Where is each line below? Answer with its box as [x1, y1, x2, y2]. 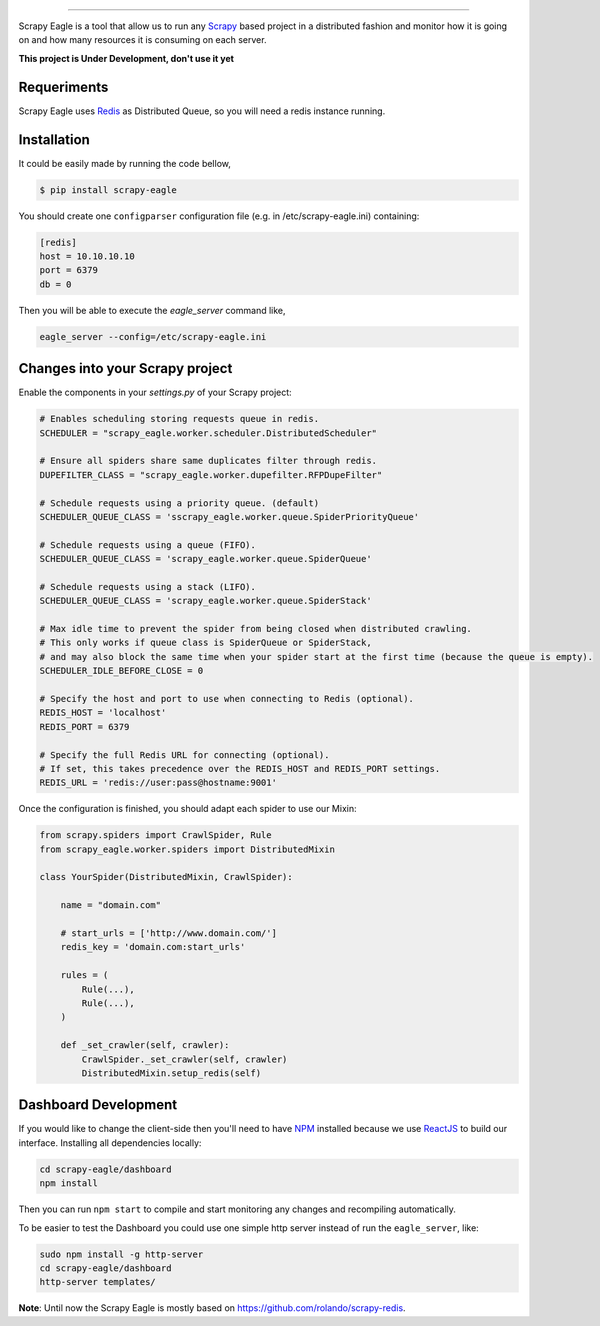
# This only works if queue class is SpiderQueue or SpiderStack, [39, 637, 372, 649]
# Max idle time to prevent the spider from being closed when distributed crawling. [39, 623, 472, 635]
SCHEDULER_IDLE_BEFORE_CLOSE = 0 [39, 665, 204, 677]
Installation [18, 131, 90, 148]
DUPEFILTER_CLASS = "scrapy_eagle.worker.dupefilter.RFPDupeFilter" [39, 469, 383, 480]
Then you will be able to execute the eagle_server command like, [18, 304, 286, 316]
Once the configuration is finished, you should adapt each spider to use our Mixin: [18, 803, 357, 815]
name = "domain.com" [60, 900, 162, 911]
